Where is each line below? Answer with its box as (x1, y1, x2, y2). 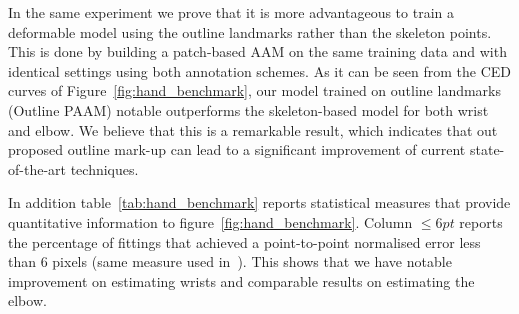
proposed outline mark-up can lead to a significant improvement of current (8, 139, 466, 160)
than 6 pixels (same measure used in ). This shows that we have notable (8, 251, 452, 272)
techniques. (70, 158, 139, 179)
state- (469, 139, 505, 160)
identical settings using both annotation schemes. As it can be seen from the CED (8, 60, 511, 81)
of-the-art (8, 158, 66, 179)
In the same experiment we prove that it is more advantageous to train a (8, 2, 454, 22)
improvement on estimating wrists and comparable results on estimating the (8, 270, 475, 291)
